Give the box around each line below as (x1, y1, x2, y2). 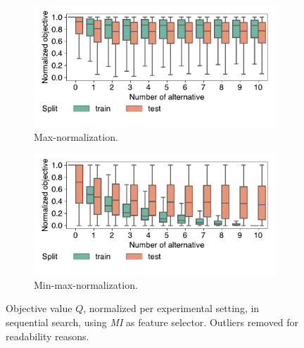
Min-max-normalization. (34, 277, 138, 292)
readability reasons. (6, 328, 89, 343)
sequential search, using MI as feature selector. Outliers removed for (6, 314, 299, 329)
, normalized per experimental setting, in (83, 301, 260, 316)
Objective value (6, 301, 72, 316)
